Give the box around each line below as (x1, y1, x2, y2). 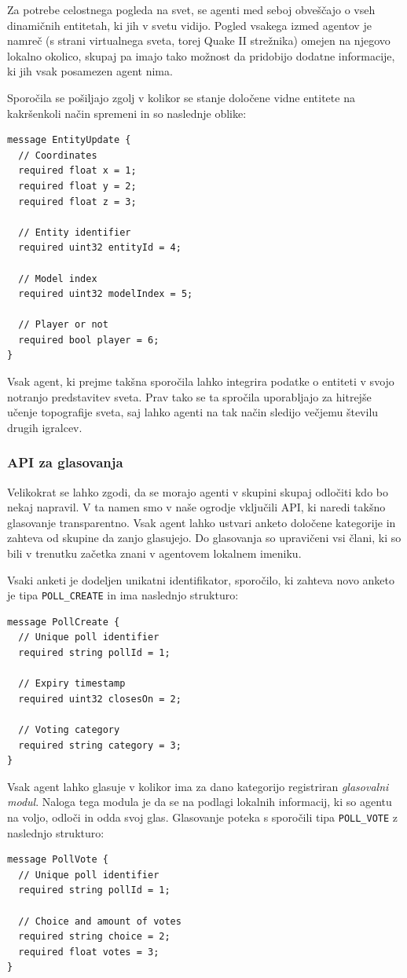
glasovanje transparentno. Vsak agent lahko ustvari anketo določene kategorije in (7, 514, 396, 530)
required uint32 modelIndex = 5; (18, 288, 193, 300)
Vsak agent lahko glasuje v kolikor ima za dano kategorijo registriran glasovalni (7, 778, 389, 794)
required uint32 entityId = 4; (18, 242, 181, 254)
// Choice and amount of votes (18, 915, 181, 927)
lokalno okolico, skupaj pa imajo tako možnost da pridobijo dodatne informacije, (7, 47, 395, 64)
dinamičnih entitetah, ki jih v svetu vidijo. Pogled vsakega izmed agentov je (7, 16, 372, 33)
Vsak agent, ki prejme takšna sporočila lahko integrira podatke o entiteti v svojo (7, 373, 394, 390)
